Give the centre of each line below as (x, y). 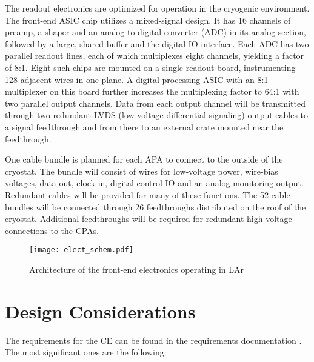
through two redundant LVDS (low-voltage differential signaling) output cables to (157, 115)
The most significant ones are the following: (86, 352)
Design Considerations (100, 311)
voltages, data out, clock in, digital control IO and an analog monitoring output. (154, 183)
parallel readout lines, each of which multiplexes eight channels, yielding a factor (155, 55)
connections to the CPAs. (52, 230)
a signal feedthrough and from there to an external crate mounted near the (144, 126)
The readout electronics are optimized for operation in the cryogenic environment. (157, 8)
